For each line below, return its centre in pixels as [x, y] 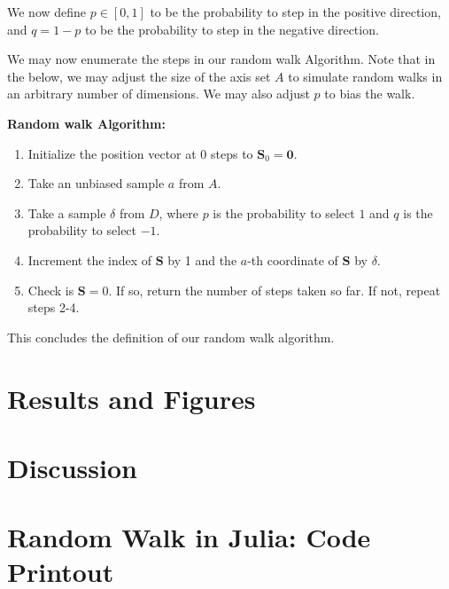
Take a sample [67, 212]
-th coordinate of [293, 259]
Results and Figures [132, 398]
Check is [51, 290]
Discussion [72, 467]
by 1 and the [202, 259]
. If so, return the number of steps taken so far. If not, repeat [275, 290]
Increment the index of [90, 259]
